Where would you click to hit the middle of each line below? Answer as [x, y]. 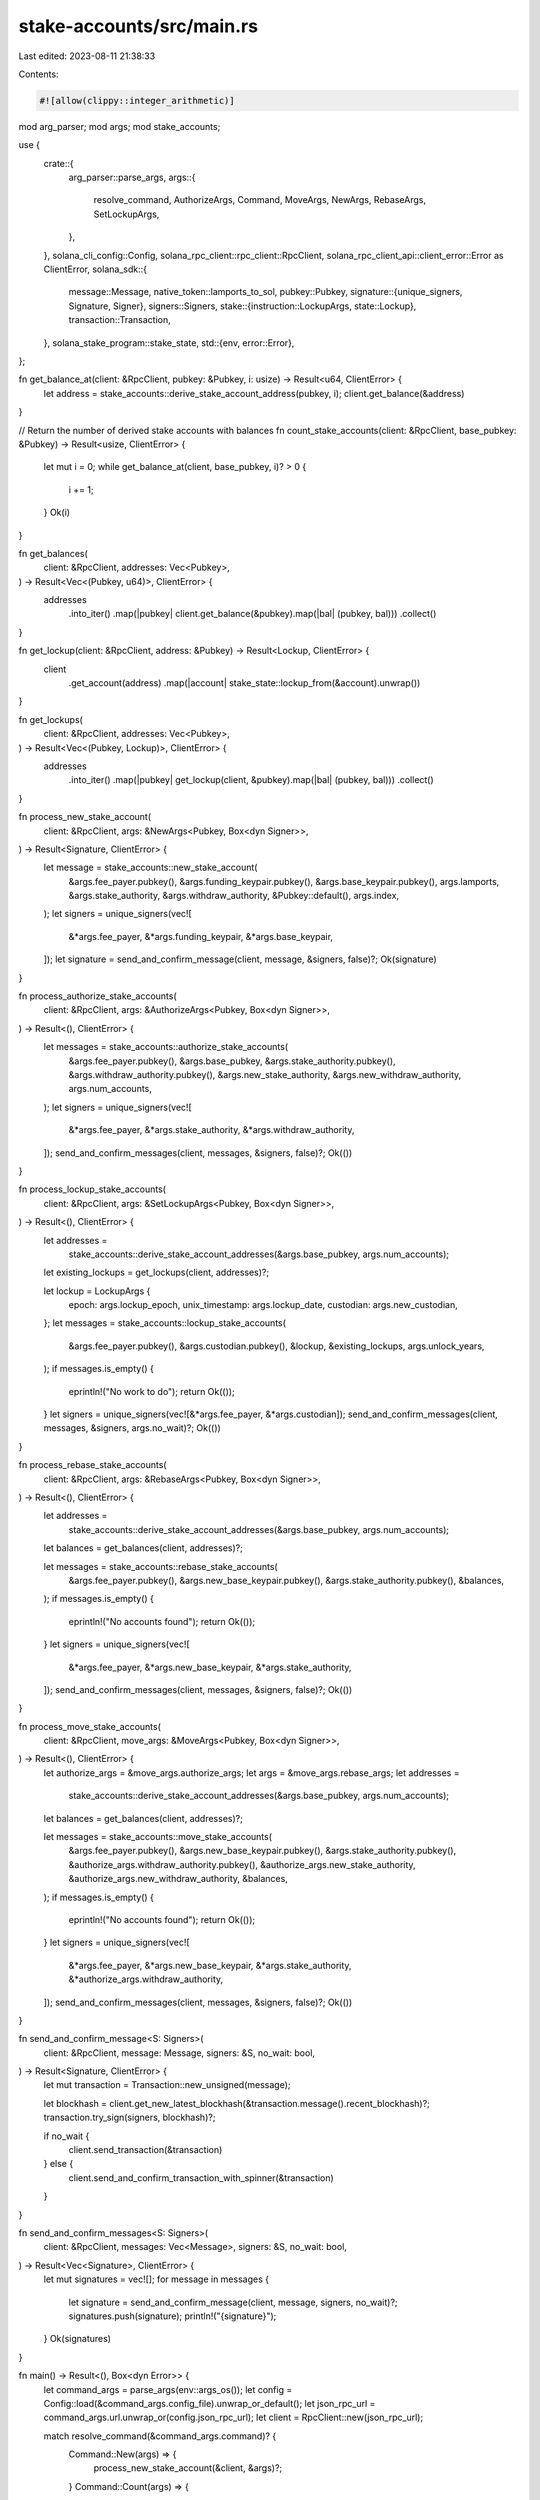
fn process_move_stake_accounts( [90, 1726]
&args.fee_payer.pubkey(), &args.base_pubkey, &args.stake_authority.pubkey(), [232, 1061]
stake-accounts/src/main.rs [138, 26]
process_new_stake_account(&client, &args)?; [188, 2468]
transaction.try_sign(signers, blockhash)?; [129, 2117]
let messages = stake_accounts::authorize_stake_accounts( [166, 1047]
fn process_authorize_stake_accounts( [97, 996]
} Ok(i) [56, 512]
